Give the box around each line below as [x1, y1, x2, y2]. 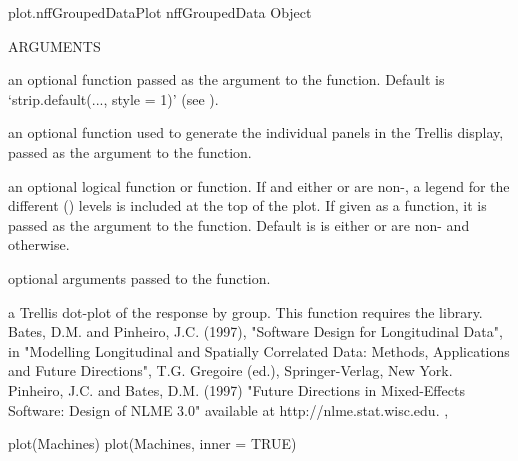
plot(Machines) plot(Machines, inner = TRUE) [8, 433, 297, 454]
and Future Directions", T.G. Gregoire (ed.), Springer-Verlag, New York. [8, 360, 453, 381]
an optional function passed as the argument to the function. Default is [8, 69, 445, 90]
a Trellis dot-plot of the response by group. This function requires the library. [8, 301, 483, 322]
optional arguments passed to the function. [8, 267, 271, 288]
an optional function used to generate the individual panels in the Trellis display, [8, 122, 504, 143]
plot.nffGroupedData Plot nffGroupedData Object [8, 2, 312, 22]
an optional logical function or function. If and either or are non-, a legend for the [8, 175, 510, 196]
